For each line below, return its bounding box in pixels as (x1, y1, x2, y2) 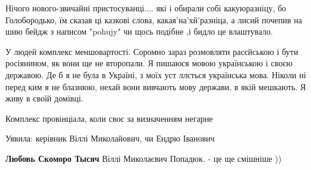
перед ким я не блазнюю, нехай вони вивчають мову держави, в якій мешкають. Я (5, 80, 306, 93)
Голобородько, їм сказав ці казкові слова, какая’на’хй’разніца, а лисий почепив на (5, 13, 302, 26)
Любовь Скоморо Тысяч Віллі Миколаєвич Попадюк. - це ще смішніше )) (5, 152, 282, 164)
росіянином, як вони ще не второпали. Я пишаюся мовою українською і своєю (5, 57, 292, 69)
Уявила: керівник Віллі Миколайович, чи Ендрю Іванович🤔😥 (5, 132, 220, 145)
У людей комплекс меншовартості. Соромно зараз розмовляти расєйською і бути (5, 45, 298, 57)
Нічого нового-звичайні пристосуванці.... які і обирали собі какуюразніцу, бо (5, 2, 287, 14)
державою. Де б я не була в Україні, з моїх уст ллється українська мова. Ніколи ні (5, 68, 306, 81)
